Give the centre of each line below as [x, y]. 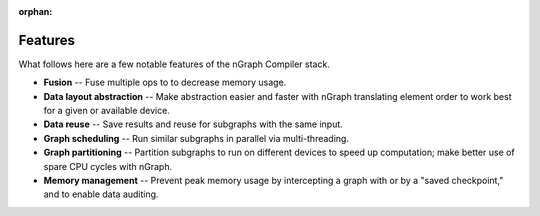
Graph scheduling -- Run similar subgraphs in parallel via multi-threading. [196, 138]
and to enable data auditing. [101, 194]
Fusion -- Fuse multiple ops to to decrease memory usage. [165, 82]
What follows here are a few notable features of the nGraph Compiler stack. [174, 64]
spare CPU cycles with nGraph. [108, 166]
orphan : [35, 11]
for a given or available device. [106, 111]
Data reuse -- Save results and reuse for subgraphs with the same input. [193, 124]
